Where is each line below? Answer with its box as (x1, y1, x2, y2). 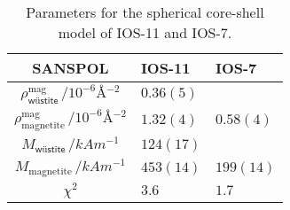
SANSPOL (32, 58, 109, 78)
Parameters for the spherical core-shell (26, 2, 264, 22)
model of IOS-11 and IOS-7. (58, 22, 232, 43)
